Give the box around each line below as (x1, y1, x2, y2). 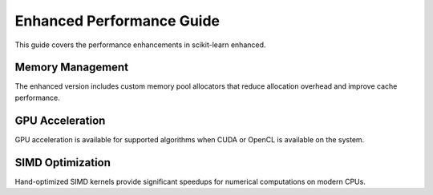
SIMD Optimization (14, 156, 111, 169)
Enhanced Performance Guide (14, 12, 221, 30)
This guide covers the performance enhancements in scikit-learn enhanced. (14, 40, 266, 50)
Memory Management (14, 61, 128, 74)
